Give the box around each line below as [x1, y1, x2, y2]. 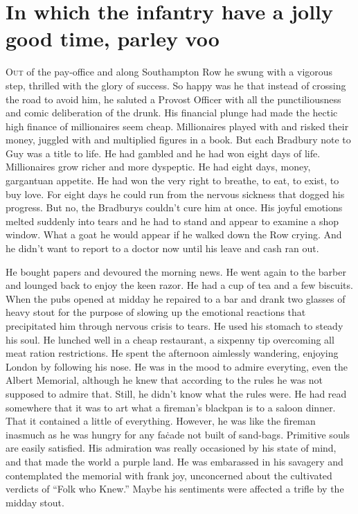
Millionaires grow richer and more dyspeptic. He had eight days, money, [6, 159, 311, 174]
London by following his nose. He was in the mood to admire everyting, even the [6, 359, 348, 373]
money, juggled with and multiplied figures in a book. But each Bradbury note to [6, 132, 351, 147]
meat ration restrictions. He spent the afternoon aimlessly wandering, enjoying [6, 346, 339, 360]
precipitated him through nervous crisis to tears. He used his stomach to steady [6, 319, 343, 333]
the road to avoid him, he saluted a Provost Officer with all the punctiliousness [6, 91, 341, 106]
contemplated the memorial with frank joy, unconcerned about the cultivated [6, 468, 332, 482]
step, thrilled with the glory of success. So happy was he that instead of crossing [6, 78, 346, 92]
